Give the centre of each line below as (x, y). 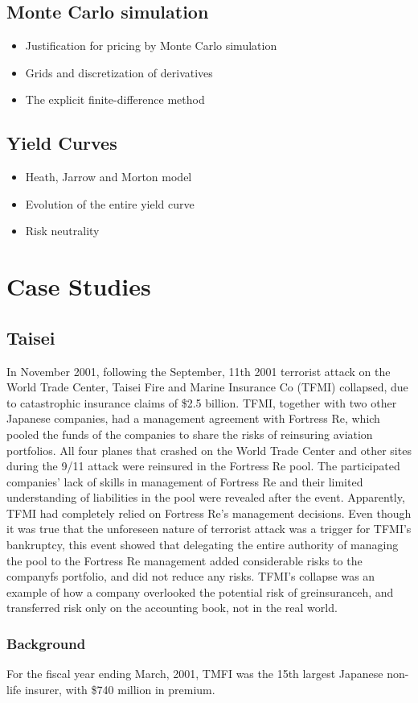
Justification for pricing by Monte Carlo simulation (151, 45)
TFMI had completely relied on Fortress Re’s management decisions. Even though (209, 513)
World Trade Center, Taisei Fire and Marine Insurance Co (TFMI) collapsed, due (207, 387)
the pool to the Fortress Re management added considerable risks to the (184, 560)
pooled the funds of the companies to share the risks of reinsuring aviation (190, 434)
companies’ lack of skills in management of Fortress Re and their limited (185, 481)
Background (46, 643)
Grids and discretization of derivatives (119, 72)
